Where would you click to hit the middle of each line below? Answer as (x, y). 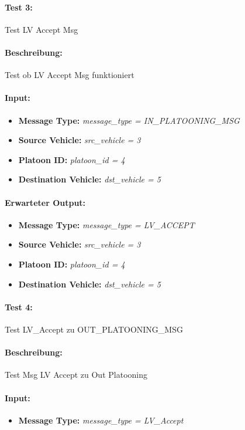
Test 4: (19, 307)
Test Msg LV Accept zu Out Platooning (76, 375)
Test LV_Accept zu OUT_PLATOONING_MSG (94, 329)
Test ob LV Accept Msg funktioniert (70, 75)
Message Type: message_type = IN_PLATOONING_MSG (129, 120)
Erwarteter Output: (45, 202)
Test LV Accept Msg (42, 29)
